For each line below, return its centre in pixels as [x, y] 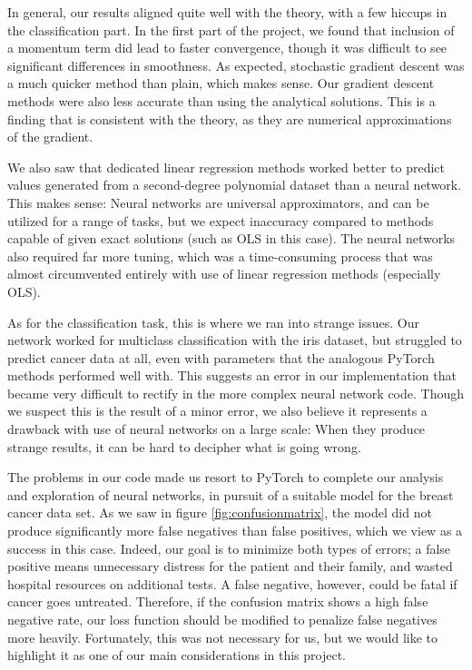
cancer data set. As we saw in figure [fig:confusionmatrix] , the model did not [220, 512]
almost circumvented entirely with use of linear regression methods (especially [224, 274]
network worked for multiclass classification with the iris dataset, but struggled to [235, 340]
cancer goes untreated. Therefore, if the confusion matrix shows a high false [218, 601]
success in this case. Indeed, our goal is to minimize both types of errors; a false [229, 548]
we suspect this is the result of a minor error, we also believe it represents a [217, 411]
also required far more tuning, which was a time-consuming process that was [220, 256]
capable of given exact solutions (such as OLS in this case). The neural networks [231, 238]
